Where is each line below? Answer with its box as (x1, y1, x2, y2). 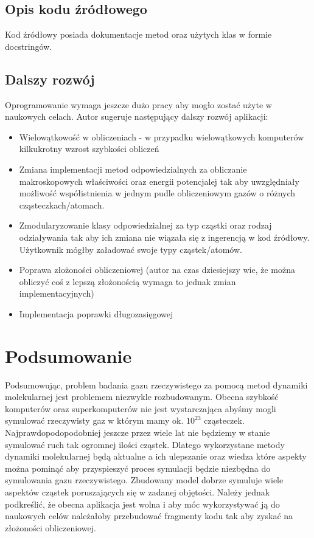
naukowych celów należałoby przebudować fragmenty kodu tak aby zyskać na (5, 509, 293, 522)
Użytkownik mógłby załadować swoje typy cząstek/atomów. (19, 243, 242, 255)
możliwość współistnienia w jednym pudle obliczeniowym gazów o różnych (19, 187, 296, 199)
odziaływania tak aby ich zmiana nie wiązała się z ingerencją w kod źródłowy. (19, 230, 310, 243)
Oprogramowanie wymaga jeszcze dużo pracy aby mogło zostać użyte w (5, 98, 272, 111)
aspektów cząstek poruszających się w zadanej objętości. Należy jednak (5, 485, 270, 498)
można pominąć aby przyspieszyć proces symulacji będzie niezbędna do (5, 461, 271, 474)
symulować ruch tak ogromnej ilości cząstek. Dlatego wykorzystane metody (5, 438, 285, 450)
